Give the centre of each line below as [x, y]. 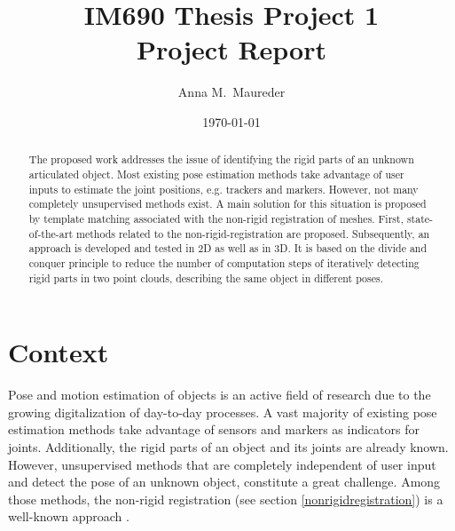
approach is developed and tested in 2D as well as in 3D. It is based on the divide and [228, 248]
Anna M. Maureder [231, 92]
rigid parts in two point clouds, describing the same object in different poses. [206, 277]
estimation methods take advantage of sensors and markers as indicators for [214, 429]
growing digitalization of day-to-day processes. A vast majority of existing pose [223, 412]
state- [420, 218]
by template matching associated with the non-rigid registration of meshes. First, [216, 218]
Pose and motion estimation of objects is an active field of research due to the [220, 395]
